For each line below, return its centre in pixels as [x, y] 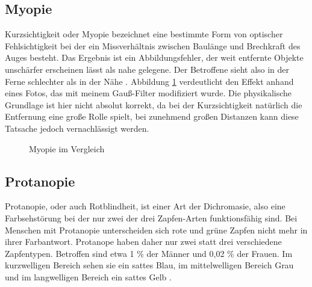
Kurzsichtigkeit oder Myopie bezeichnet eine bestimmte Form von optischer [144, 34]
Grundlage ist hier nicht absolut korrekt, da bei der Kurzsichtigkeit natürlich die [154, 104]
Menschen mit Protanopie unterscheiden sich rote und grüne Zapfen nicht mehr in [156, 230]
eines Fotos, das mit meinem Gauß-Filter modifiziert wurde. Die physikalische [148, 93]
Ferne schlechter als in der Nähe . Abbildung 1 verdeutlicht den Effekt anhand [149, 81]
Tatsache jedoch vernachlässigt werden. [77, 128]
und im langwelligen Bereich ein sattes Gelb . [88, 276]
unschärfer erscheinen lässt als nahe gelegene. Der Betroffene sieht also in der [147, 69]
